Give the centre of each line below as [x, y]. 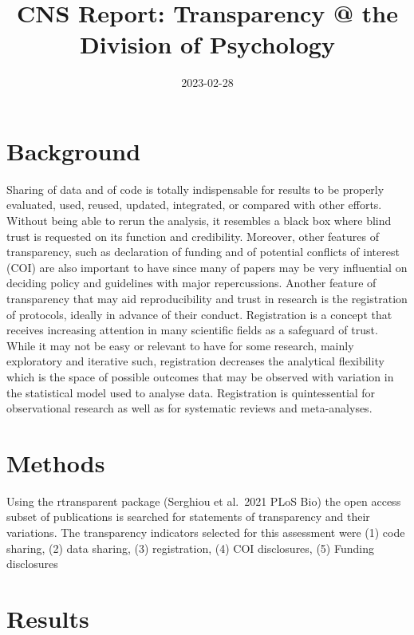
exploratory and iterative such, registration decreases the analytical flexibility [195, 361]
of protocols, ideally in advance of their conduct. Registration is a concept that [199, 314]
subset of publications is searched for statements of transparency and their [188, 517]
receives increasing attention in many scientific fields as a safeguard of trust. [192, 330]
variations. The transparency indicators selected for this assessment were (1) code [206, 532]
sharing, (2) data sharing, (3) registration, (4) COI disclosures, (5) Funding [190, 548]
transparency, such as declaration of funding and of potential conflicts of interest [203, 252]
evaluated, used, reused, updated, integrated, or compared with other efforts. [194, 205]
